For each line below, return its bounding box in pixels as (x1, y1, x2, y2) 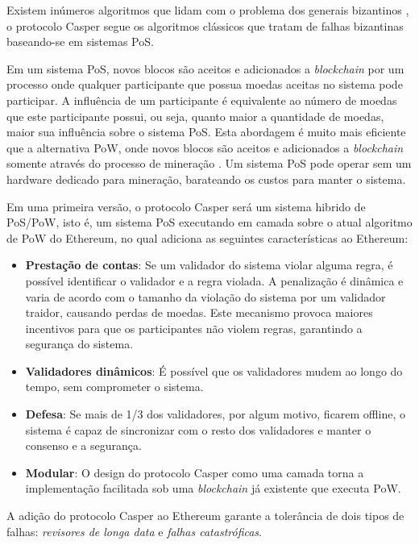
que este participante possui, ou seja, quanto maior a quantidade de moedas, (6, 107, 384, 124)
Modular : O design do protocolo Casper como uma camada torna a (25, 464, 364, 481)
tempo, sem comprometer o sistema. (25, 378, 204, 395)
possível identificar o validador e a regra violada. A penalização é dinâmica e (25, 272, 404, 289)
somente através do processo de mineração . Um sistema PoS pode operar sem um (6, 155, 412, 172)
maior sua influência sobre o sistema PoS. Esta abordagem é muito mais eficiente (6, 123, 406, 140)
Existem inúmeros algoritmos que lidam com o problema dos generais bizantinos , (6, 2, 409, 18)
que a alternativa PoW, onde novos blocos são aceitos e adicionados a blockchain (6, 139, 404, 156)
